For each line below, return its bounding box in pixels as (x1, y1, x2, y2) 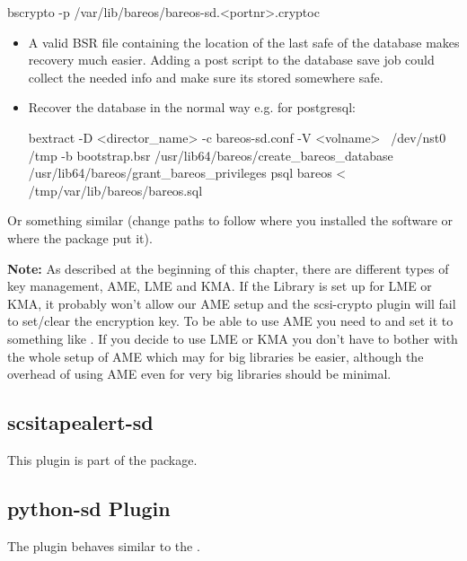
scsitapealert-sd (7, 408, 154, 436)
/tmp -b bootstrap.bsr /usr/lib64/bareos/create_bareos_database (28, 145, 393, 164)
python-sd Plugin (7, 494, 171, 522)
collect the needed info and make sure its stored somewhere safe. (28, 67, 383, 86)
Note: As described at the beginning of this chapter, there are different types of (7, 259, 449, 277)
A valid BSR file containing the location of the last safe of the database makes (28, 32, 460, 51)
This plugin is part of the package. (7, 450, 198, 469)
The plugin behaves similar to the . (7, 536, 200, 555)
